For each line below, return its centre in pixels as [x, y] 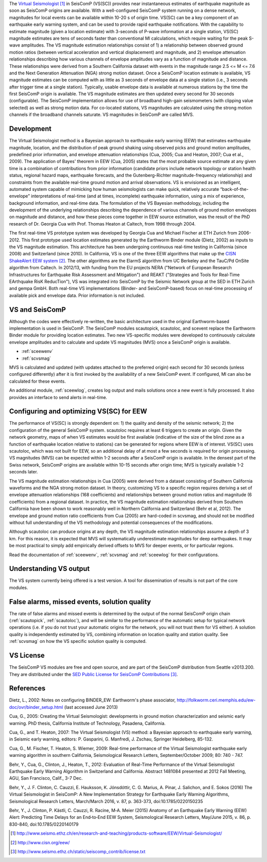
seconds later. [23, 472]
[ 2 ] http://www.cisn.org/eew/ [40, 842]
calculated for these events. [38, 381]
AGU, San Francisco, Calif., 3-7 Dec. [46, 778]
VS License [27, 656]
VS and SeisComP [38, 310]
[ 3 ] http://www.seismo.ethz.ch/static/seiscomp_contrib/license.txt [78, 851]
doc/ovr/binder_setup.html [36, 707]
